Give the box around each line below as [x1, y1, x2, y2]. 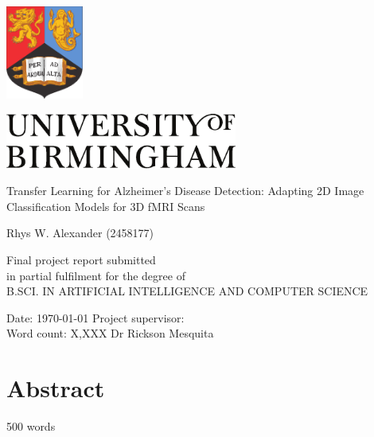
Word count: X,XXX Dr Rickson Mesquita [6, 325, 214, 341]
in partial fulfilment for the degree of [6, 267, 185, 283]
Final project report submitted [6, 251, 156, 267]
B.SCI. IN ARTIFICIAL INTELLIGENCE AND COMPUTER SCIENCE [6, 283, 368, 299]
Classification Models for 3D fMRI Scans [6, 197, 205, 214]
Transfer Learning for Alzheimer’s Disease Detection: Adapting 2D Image [6, 182, 364, 199]
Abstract [6, 372, 105, 404]
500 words [6, 418, 56, 434]
